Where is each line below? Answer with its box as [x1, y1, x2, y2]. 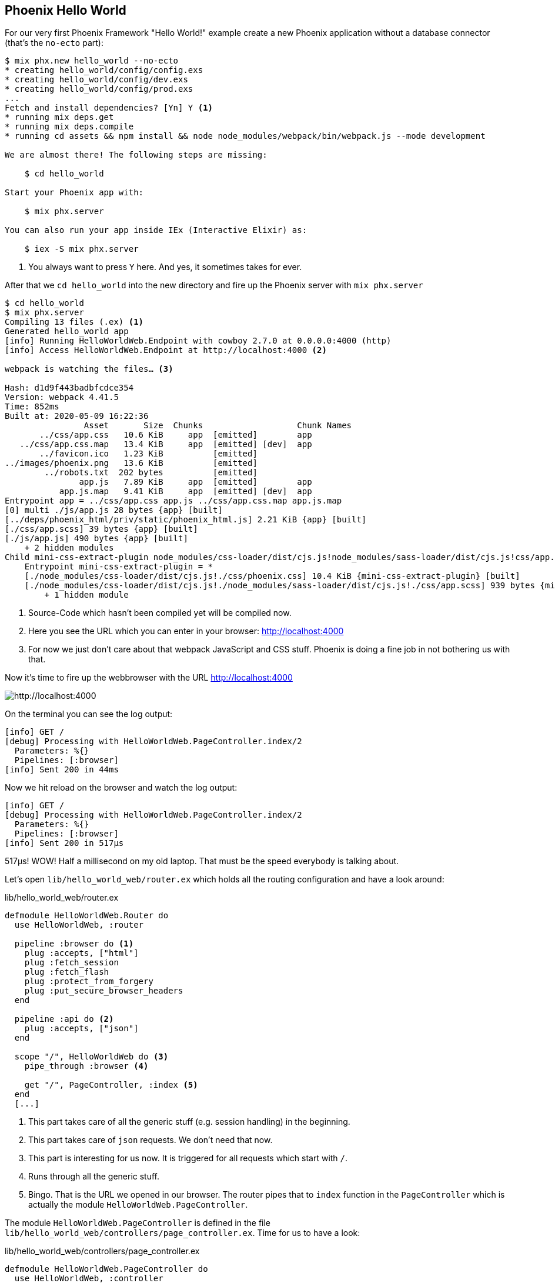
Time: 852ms [5, 402, 59, 412]
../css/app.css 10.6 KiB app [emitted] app [39, 430, 312, 440]
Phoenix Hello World [5, 3, 126, 18]
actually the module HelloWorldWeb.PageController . [28, 1199, 248, 1210]
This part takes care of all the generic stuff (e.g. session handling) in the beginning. [28, 1117, 350, 1127]
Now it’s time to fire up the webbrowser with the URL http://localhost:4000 [5, 672, 293, 683]
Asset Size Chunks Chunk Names [83, 421, 352, 431]
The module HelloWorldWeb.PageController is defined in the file [5, 1218, 271, 1228]
